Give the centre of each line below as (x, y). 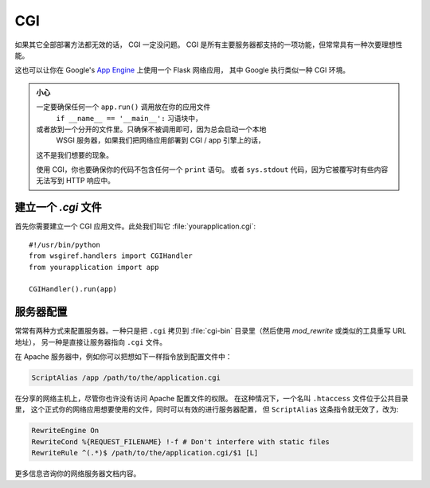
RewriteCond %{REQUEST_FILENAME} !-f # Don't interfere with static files (181, 441)
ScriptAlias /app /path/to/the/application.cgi (126, 377)
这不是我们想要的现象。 (74, 154)
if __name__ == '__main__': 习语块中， (129, 118)
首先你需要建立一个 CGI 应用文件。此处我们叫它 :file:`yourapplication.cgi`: (135, 226)
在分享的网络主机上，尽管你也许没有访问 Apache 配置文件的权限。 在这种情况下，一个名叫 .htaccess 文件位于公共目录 (212, 398)
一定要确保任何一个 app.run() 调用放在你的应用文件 (123, 107)
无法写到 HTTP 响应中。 (76, 181)
